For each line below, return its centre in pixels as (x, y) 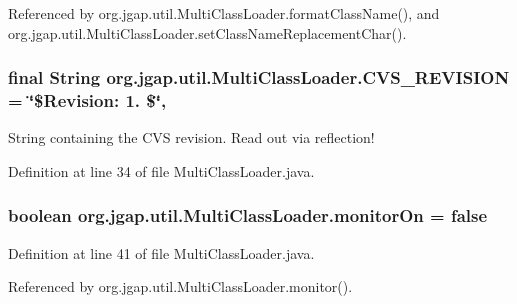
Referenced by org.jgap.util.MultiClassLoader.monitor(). (180, 286)
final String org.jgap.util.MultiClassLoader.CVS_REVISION (259, 77)
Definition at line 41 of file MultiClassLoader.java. (161, 252)
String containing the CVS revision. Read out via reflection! (191, 137)
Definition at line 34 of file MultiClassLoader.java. (161, 170)
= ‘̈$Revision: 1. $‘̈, (87, 100)
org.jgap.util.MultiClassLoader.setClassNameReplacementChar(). (207, 32)
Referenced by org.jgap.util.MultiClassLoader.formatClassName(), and (224, 13)
